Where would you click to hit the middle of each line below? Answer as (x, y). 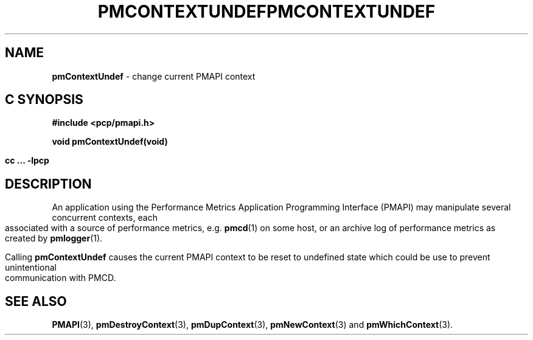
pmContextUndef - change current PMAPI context (154, 76)
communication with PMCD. (61, 278)
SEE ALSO (36, 301)
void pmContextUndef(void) (110, 142)
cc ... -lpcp (27, 161)
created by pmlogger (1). (54, 238)
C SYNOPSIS (44, 100)
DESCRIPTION (48, 184)
